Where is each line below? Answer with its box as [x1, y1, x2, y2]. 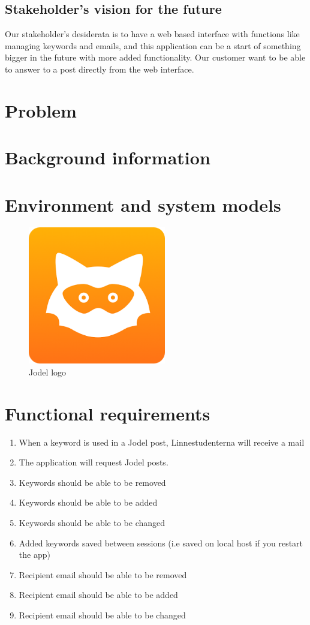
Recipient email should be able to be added [19, 588, 178, 601]
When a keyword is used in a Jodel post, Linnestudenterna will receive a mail [19, 435, 305, 448]
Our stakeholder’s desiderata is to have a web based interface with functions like [5, 28, 300, 40]
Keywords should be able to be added [19, 496, 158, 509]
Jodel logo [29, 365, 67, 378]
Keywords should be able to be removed [19, 476, 166, 488]
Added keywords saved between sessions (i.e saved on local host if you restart [19, 536, 303, 549]
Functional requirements [5, 401, 210, 425]
